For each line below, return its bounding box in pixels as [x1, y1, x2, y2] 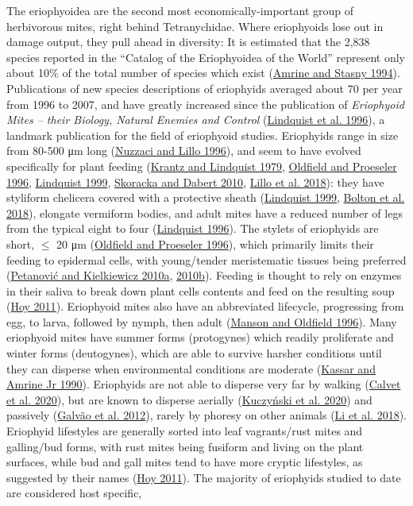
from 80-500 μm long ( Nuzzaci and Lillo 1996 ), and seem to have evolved [6, 142, 361, 159]
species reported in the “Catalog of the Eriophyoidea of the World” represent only [6, 48, 405, 65]
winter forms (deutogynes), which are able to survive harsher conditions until [6, 345, 382, 361]
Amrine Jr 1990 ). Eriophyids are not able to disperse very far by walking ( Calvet [6, 376, 401, 392]
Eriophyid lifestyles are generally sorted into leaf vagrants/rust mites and [6, 423, 363, 439]
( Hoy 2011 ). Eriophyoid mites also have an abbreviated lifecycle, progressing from [6, 298, 404, 315]
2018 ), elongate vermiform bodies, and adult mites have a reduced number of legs [6, 204, 403, 221]
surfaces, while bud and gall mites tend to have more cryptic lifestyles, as [6, 454, 363, 470]
